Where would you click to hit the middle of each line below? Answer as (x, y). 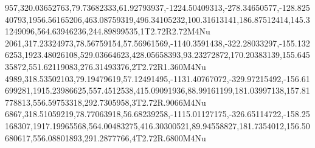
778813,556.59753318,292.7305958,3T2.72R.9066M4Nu (106, 102)
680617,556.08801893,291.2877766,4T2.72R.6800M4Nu (106, 137)
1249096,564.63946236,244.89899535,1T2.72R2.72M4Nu (108, 31)
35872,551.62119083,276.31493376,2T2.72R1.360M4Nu (106, 66)
